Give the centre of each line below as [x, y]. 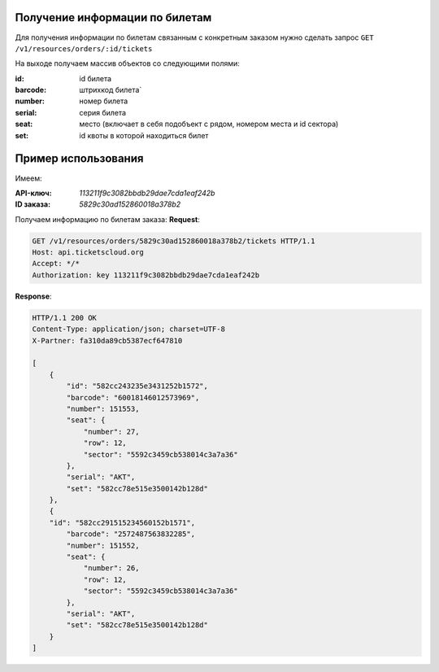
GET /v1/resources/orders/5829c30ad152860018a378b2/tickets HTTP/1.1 [174, 241]
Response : [33, 296]
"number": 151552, [103, 545]
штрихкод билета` [111, 90]
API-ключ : [33, 193]
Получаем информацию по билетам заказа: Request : [108, 219]
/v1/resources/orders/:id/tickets [84, 48]
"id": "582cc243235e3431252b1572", [137, 386]
